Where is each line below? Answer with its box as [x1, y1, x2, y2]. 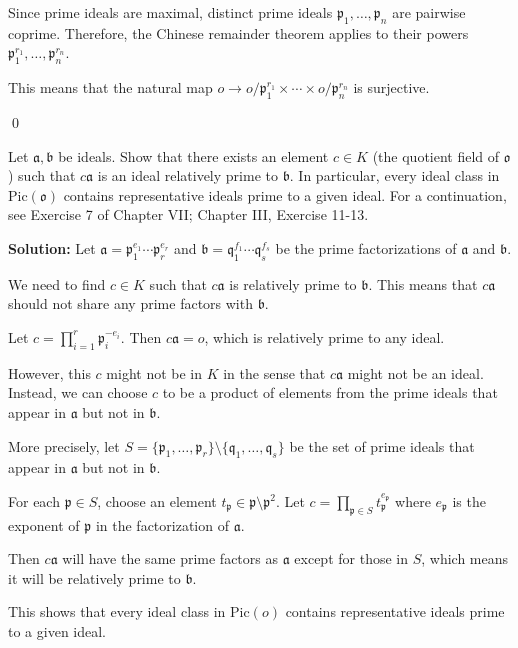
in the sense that [223, 362, 326, 383]
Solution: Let [8, 237, 96, 258]
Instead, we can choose [8, 382, 148, 403]
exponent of [8, 514, 80, 535]
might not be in [106, 362, 203, 383]
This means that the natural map [8, 77, 213, 98]
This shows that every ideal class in [8, 601, 226, 622]
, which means [421, 548, 509, 569]
